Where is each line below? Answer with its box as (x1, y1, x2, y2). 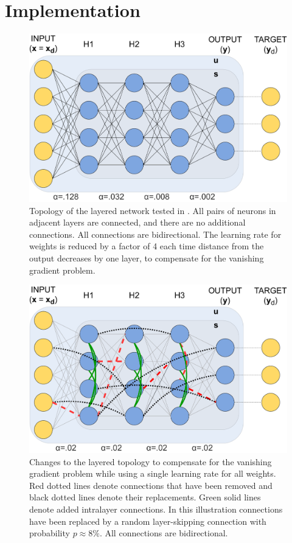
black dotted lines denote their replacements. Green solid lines (29, 491, 261, 503)
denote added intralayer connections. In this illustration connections (29, 502, 283, 515)
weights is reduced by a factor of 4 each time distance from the (29, 240, 264, 252)
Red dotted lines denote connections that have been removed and (29, 479, 273, 491)
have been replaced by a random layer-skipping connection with (29, 514, 266, 527)
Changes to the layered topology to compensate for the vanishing (29, 455, 272, 468)
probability (29, 527, 70, 539)
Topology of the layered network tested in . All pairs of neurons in (29, 204, 276, 216)
